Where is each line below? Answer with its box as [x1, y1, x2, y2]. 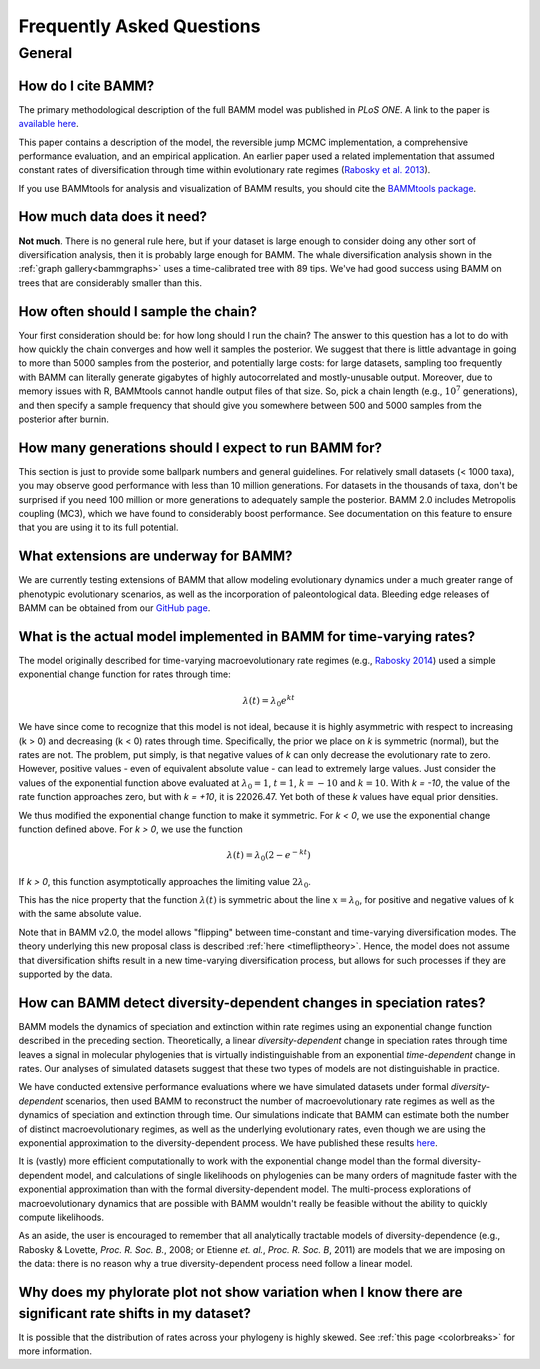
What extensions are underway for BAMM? [18, 548, 293, 565]
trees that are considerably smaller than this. [18, 276, 202, 289]
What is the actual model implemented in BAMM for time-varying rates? [18, 628, 475, 645]
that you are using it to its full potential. [18, 521, 179, 534]
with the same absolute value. [18, 908, 142, 920]
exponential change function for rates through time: [18, 668, 231, 680]
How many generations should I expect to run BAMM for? [18, 439, 383, 456]
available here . [18, 118, 79, 130]
